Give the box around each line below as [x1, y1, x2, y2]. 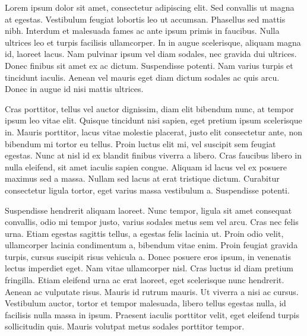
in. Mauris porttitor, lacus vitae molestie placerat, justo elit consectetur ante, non [5, 125, 303, 138]
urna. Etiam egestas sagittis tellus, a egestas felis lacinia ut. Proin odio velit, [5, 227, 284, 239]
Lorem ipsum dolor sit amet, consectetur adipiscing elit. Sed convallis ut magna [5, 1, 295, 13]
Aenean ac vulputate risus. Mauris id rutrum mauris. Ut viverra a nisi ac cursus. [5, 285, 299, 297]
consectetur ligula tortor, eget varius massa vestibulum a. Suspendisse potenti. [5, 183, 290, 196]
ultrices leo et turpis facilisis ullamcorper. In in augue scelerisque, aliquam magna [5, 36, 301, 48]
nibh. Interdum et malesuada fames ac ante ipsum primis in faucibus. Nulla [5, 24, 280, 37]
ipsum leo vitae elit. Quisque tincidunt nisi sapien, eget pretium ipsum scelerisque [5, 114, 302, 126]
